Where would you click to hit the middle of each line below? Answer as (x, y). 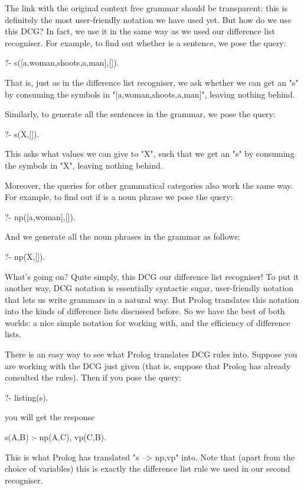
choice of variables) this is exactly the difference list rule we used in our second (148, 468)
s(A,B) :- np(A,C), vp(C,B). (55, 437)
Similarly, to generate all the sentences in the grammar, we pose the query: (140, 114)
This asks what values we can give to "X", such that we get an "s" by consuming (150, 154)
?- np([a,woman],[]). (40, 216)
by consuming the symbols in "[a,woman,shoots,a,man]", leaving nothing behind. (150, 94)
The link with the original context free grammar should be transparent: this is (146, 8)
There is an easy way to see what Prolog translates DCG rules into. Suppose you (151, 354)
